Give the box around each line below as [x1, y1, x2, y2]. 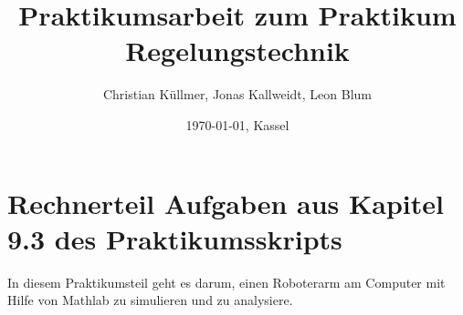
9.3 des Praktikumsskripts [7, 219, 342, 257]
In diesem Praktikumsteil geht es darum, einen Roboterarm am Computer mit [7, 272, 446, 291]
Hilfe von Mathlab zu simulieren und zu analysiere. [7, 290, 293, 310]
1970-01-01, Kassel [185, 115, 289, 134]
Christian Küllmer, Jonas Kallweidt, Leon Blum [102, 85, 373, 104]
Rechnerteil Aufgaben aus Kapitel [7, 184, 444, 221]
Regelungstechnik [125, 32, 350, 69]
